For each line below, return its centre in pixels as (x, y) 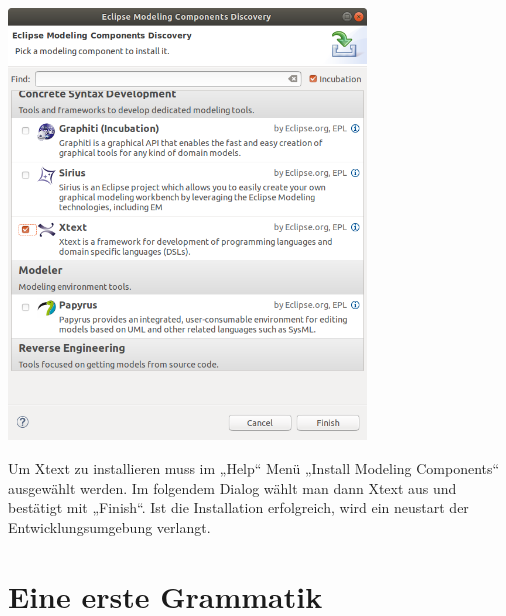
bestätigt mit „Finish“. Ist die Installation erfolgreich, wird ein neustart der (238, 507)
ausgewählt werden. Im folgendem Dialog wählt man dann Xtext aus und (232, 487)
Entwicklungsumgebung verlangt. (109, 526)
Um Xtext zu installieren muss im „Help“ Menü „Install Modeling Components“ (254, 468)
